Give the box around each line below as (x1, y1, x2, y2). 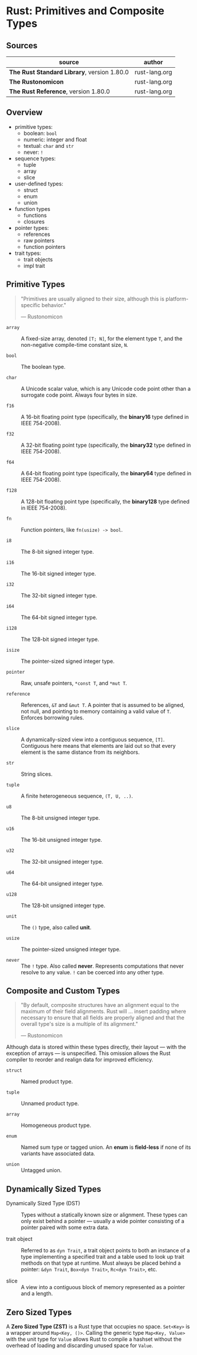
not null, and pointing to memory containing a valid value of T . (21, 707, 172, 715)
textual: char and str (23, 142, 74, 149)
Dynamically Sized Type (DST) (6, 1200, 80, 1207)
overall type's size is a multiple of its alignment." (20, 1021, 138, 1028)
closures (23, 218, 45, 225)
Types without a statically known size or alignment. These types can (21, 1211, 188, 1218)
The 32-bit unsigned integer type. (21, 858, 104, 865)
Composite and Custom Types (6, 986, 120, 996)
